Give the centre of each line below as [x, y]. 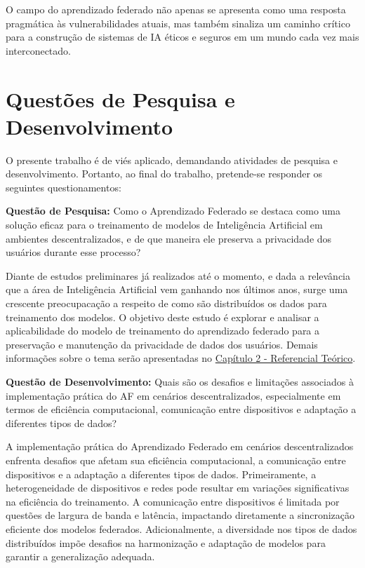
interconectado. [38, 50]
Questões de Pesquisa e [120, 99]
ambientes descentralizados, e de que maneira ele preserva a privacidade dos [169, 238]
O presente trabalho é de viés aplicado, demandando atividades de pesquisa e [172, 160]
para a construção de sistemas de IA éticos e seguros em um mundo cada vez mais [182, 37]
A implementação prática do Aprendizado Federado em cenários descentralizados [180, 446]
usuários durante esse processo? [73, 252]
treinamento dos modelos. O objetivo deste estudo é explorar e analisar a [162, 317]
